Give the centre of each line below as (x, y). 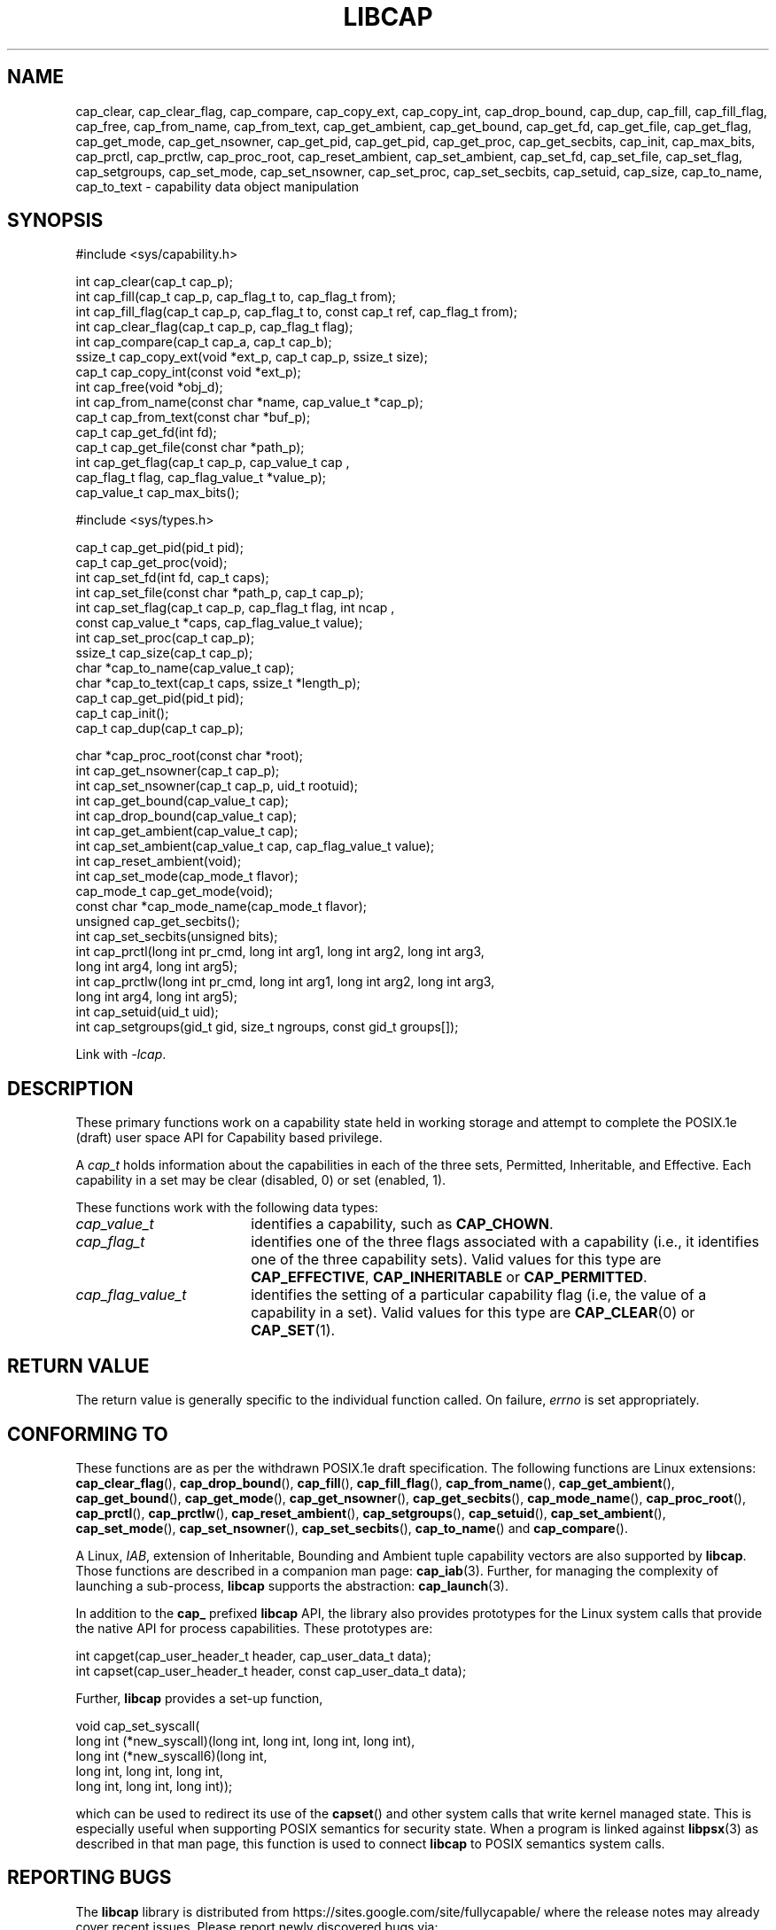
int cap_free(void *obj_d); (149, 387)
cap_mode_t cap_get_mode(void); (175, 891)
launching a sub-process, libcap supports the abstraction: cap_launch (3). (292, 1585)
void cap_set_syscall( (138, 1725)
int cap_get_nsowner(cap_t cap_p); (178, 771)
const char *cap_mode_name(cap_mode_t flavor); (221, 907)
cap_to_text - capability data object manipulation (217, 186)
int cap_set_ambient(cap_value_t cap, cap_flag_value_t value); (255, 846)
